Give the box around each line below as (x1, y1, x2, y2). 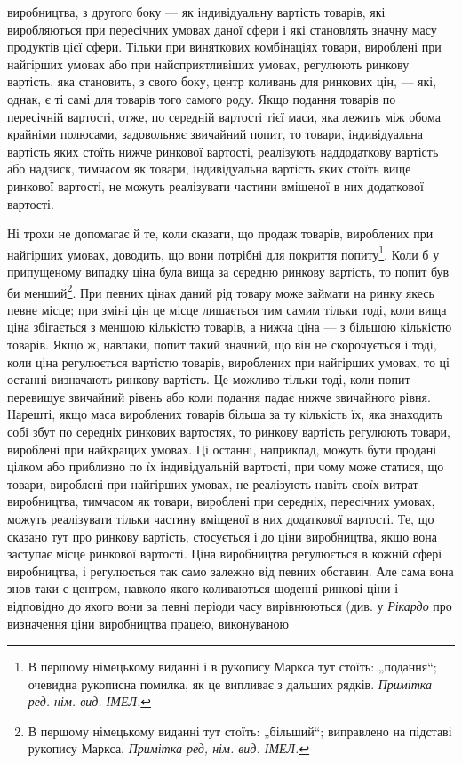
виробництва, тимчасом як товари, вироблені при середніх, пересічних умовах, (7, 492, 435, 510)
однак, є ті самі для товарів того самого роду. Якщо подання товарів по (7, 89, 396, 108)
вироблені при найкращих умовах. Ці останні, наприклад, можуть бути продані (7, 439, 437, 458)
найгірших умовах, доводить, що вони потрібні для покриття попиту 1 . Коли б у (7, 242, 440, 263)
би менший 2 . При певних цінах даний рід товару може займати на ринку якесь (7, 280, 434, 301)
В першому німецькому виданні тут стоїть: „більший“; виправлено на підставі (28, 721, 452, 740)
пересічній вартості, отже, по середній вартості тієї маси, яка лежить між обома (7, 107, 442, 125)
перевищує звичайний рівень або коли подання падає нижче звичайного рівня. (7, 387, 431, 406)
